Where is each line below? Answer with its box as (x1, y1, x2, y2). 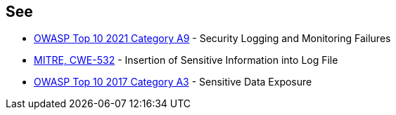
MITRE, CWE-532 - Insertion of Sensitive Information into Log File (34, 54, 338, 67)
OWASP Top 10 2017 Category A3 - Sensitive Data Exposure (34, 76, 312, 88)
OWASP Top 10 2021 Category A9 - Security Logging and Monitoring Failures (34, 32, 391, 45)
